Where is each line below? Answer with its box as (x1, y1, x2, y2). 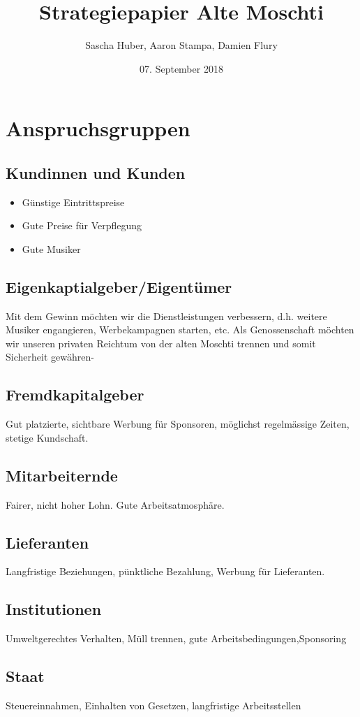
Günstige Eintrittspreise (22, 194, 125, 209)
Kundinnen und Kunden (6, 161, 186, 183)
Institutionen (6, 598, 102, 620)
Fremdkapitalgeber (6, 384, 144, 405)
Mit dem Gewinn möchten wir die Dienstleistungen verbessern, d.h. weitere (6, 308, 327, 323)
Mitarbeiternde (6, 464, 118, 486)
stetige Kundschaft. (6, 430, 89, 444)
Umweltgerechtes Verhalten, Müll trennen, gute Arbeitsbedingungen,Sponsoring (6, 631, 347, 646)
